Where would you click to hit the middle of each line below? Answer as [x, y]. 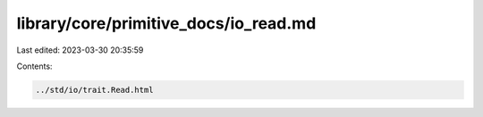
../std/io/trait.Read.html [94, 90]
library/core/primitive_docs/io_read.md [166, 23]
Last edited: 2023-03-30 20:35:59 [80, 50]
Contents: [34, 66]
